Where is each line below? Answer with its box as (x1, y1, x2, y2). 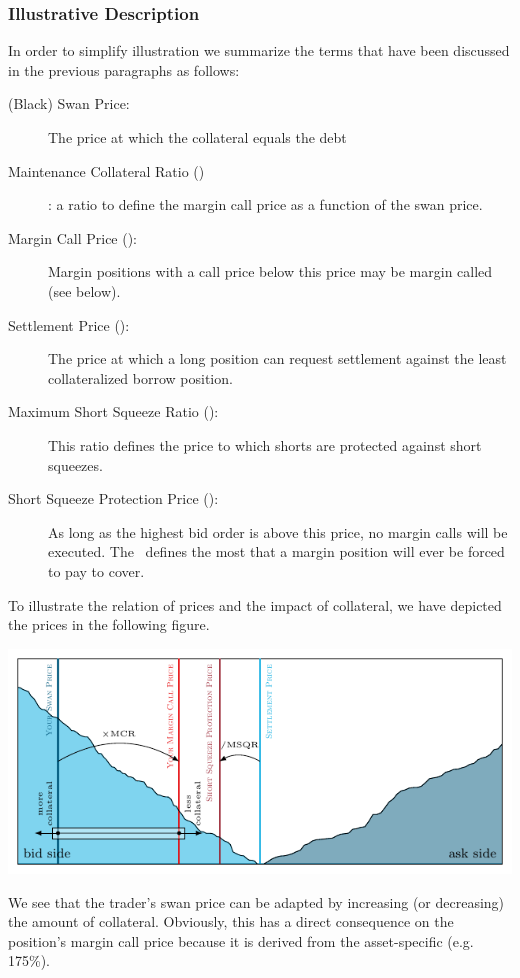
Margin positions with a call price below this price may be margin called (48, 261, 493, 282)
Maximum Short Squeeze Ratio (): (8, 401, 219, 422)
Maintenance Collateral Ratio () (8, 160, 205, 181)
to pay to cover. (48, 560, 145, 581)
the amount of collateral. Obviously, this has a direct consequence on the (8, 911, 454, 932)
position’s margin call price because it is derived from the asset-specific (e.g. (8, 930, 474, 951)
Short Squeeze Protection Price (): (8, 488, 219, 509)
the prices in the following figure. (8, 614, 210, 635)
